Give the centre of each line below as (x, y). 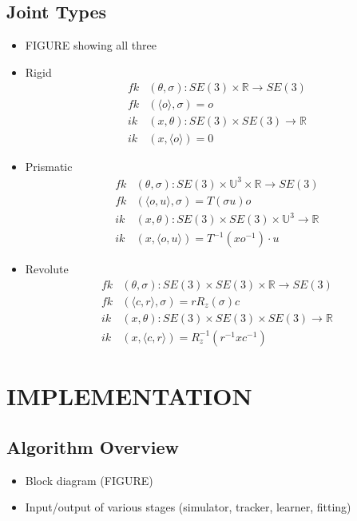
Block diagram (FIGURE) (89, 480)
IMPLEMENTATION (129, 396)
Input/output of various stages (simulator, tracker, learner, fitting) (188, 507)
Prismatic (49, 166)
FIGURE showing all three (91, 45)
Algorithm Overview (93, 446)
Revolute (47, 269)
